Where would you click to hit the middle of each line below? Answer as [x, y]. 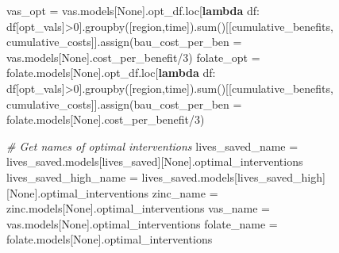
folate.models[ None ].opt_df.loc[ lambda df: [111, 73]
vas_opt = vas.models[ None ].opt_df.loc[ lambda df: [133, 10]
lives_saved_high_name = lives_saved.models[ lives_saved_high [165, 176]
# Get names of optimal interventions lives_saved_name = [152, 146]
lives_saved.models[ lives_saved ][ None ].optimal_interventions [155, 161]
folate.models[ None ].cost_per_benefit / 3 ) [106, 119]
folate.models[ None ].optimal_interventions [110, 239]
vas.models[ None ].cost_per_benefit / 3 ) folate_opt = [133, 57]
